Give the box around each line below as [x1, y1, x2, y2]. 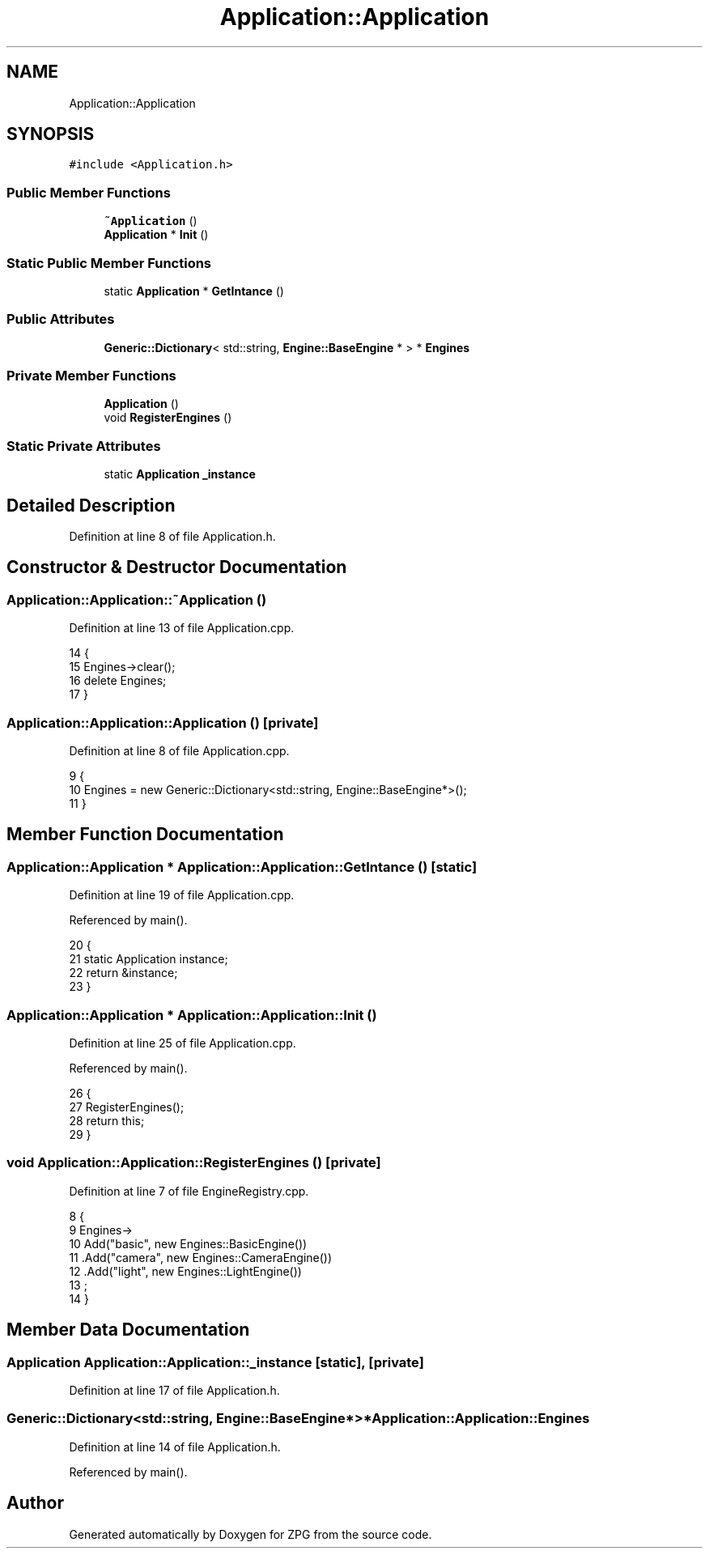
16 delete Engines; [69, 673, 167, 688]
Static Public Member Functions [6, 254, 212, 271]
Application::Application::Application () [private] [6, 714, 319, 731]
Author [6, 1493, 64, 1514]
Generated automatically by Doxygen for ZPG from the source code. [69, 1527, 432, 1541]
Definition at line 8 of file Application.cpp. [69, 744, 290, 758]
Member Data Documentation [6, 1319, 250, 1340]
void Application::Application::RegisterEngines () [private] [6, 1154, 381, 1171]
